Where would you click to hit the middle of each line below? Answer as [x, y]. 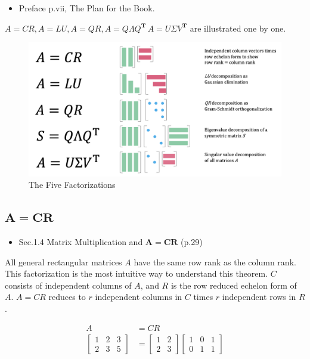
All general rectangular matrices [63, 261]
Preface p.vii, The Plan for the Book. [87, 8]
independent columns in [139, 297]
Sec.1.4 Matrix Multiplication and [81, 242]
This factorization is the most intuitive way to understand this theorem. [137, 273]
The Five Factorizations [72, 185]
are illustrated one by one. [238, 28]
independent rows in [259, 297]
